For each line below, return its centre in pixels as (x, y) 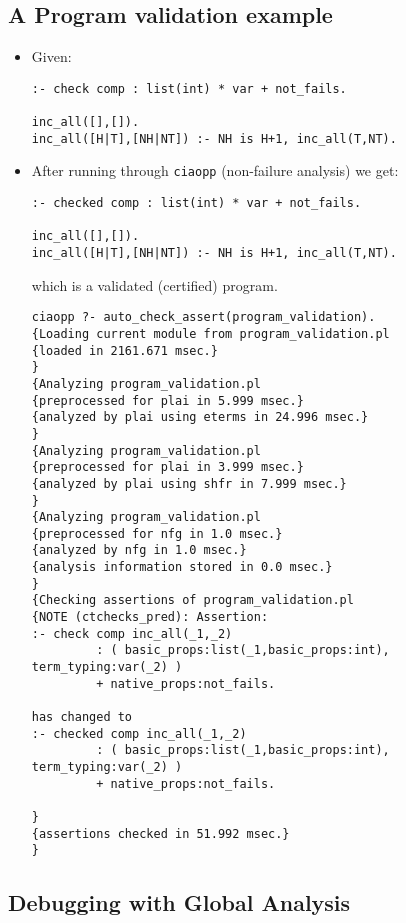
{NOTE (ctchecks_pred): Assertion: (150, 617)
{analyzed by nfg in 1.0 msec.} (139, 550)
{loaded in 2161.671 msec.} (124, 350)
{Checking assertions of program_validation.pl (192, 600)
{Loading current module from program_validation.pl (210, 333)
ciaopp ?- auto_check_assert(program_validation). (203, 317)
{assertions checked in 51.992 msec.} (160, 833)
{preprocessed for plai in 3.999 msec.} (167, 467)
